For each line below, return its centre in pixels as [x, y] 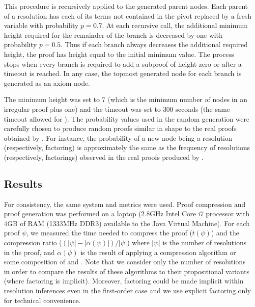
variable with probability [41, 25]
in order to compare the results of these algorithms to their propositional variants [127, 271]
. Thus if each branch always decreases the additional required [154, 44]
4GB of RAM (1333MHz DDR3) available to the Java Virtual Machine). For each [127, 223]
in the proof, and [29, 252]
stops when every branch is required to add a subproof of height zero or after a [123, 64]
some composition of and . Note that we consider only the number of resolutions [125, 262]
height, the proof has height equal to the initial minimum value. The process [119, 54]
